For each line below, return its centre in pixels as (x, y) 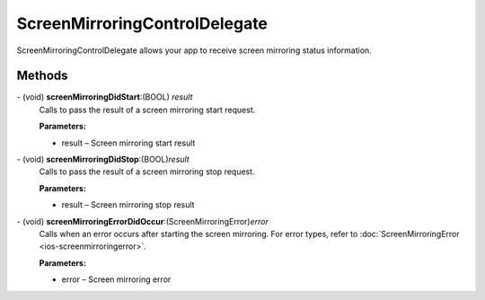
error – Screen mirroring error (116, 279)
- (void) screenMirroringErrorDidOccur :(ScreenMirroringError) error (142, 221)
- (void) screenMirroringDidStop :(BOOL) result (103, 159)
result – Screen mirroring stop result (128, 205)
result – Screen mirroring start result (128, 143)
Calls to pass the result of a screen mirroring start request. (147, 110)
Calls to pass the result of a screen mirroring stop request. (147, 172)
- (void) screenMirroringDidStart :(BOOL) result (105, 97)
